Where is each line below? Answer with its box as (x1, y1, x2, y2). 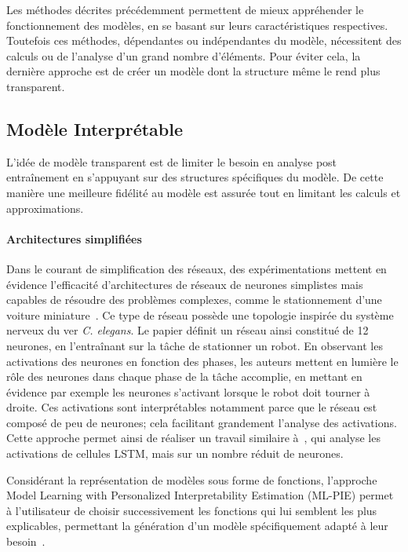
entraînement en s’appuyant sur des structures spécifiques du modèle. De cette (6, 169, 384, 185)
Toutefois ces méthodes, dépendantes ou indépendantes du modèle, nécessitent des (6, 32, 402, 49)
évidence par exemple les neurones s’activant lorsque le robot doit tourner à (6, 383, 370, 400)
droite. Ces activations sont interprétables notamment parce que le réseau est (6, 399, 377, 415)
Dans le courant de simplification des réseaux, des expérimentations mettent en (6, 260, 387, 276)
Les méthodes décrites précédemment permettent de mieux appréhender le (6, 2, 364, 17)
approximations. (6, 199, 84, 216)
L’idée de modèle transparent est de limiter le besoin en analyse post (6, 153, 337, 170)
